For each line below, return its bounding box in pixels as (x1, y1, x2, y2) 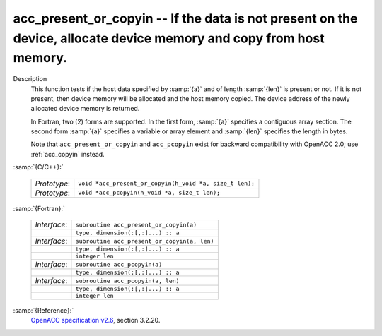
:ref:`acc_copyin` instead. (30, 150, 105, 158)
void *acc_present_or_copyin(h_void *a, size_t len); (78, 180, 255, 187)
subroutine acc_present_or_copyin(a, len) (75, 237, 214, 245)
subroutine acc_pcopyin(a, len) (75, 277, 180, 284)
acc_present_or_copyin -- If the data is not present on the (13, 11, 358, 26)
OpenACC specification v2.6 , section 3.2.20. (30, 316, 161, 325)
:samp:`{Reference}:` (13, 306, 74, 315)
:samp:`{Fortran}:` (13, 204, 65, 212)
